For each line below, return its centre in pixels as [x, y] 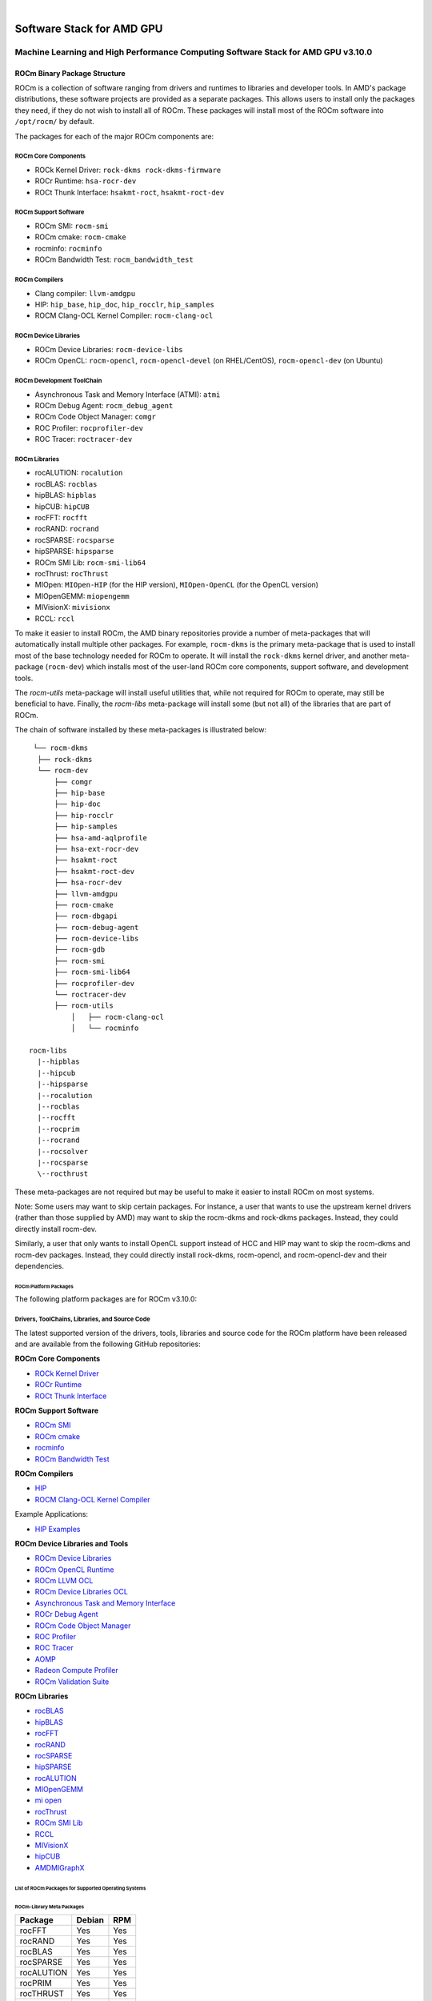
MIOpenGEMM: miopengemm [82, 595]
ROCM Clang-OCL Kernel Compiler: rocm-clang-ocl [124, 315]
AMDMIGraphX [60, 1867]
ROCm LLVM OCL [64, 1581]
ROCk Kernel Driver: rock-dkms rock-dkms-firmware [128, 170]
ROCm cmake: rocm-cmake [81, 237]
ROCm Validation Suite [72, 1682]
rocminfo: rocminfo [68, 248]
